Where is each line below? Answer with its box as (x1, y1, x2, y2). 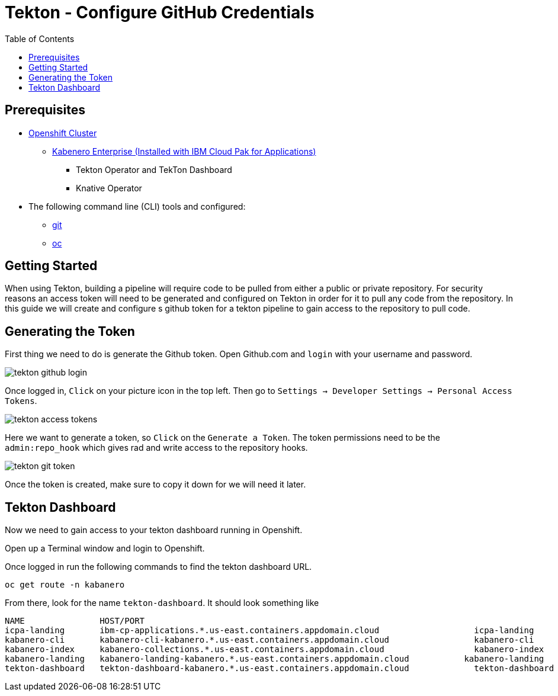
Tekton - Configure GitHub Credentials (5, 2, 315, 23)
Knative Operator (76, 182, 142, 193)
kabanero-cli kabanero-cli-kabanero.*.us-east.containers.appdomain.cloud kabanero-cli (5, 635, 534, 645)
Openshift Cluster (28, 127, 97, 138)
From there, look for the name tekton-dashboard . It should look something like (5, 598, 319, 608)
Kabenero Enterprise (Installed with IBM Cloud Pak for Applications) (52, 146, 316, 156)
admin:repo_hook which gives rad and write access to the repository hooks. (5, 442, 308, 453)
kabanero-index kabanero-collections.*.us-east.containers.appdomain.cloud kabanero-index (5, 644, 544, 655)
